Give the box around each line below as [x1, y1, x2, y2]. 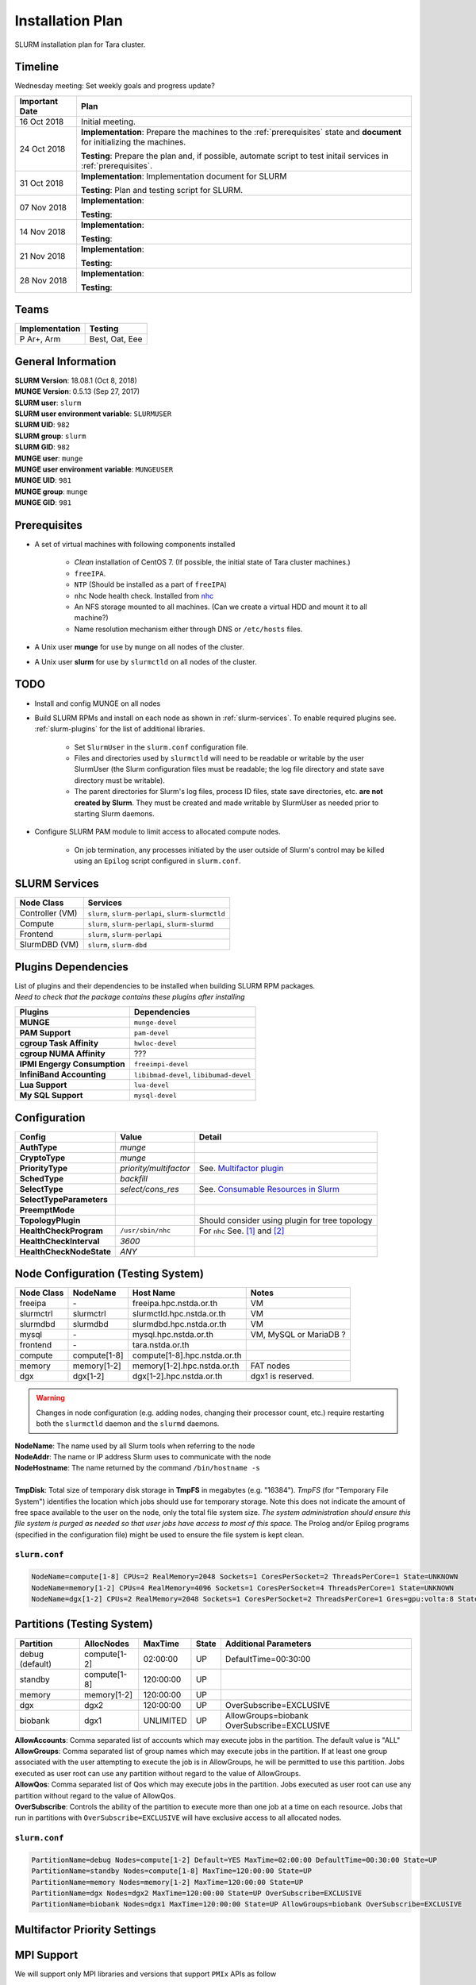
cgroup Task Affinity [19, 1038, 99, 1049]
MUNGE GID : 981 [14, 498, 72, 507]
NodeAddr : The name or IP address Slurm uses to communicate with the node [14, 1451, 271, 1461]
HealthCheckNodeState [19, 1246, 111, 1257]
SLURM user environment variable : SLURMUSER [14, 409, 172, 418]
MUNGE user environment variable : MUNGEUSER [14, 464, 174, 474]
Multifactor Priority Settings [14, 1922, 156, 1937]
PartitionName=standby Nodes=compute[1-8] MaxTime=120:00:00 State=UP [31, 1867, 313, 1875]
